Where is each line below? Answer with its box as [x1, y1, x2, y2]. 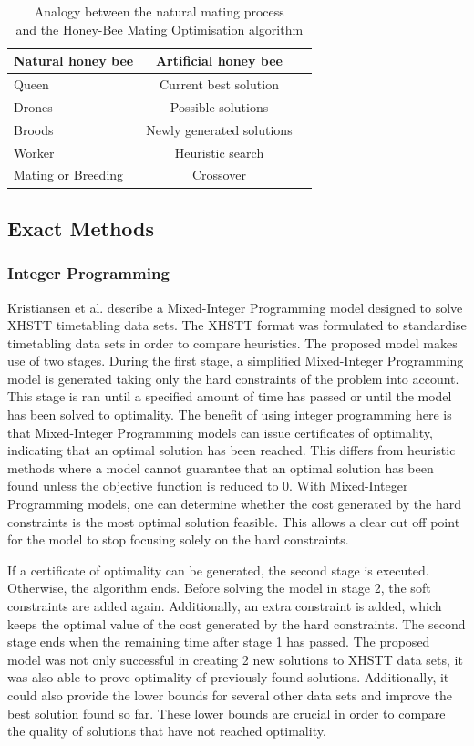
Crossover [191, 165, 246, 184]
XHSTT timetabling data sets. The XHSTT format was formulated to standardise [7, 316, 467, 335]
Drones [14, 97, 53, 116]
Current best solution [160, 75, 279, 94]
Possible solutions [170, 97, 269, 116]
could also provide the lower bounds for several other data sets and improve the [7, 685, 452, 704]
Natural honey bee [14, 51, 134, 70]
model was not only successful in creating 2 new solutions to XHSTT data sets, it [7, 649, 463, 668]
